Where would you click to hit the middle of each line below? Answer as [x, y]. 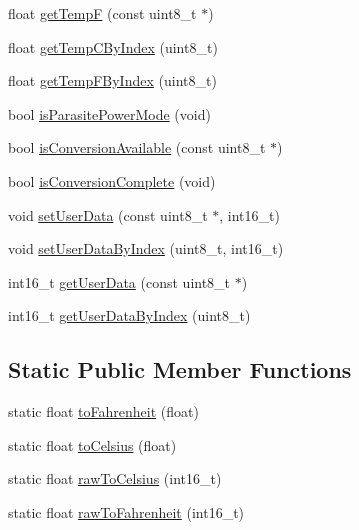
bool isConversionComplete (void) [112, 180]
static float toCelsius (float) [92, 444]
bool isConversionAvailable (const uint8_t [137, 147]
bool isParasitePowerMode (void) [109, 113]
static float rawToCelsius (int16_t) [115, 478]
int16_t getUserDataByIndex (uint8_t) [129, 315]
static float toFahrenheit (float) [103, 411]
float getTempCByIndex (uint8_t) [113, 46]
